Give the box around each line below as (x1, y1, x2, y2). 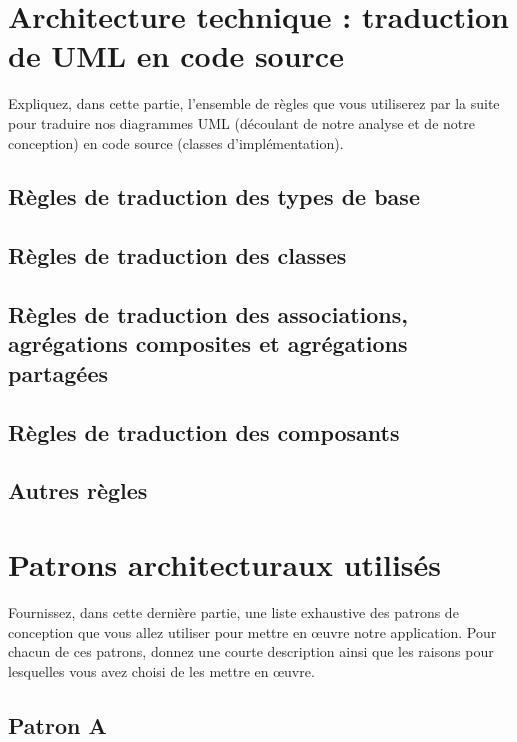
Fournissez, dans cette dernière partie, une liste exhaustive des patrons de (8, 601, 459, 622)
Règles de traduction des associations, (8, 299, 409, 330)
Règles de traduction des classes (8, 240, 347, 271)
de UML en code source (8, 35, 344, 76)
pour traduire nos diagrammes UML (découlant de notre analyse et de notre (8, 112, 475, 133)
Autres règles (8, 475, 148, 506)
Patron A (8, 709, 107, 740)
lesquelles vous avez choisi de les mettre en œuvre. (8, 660, 315, 681)
